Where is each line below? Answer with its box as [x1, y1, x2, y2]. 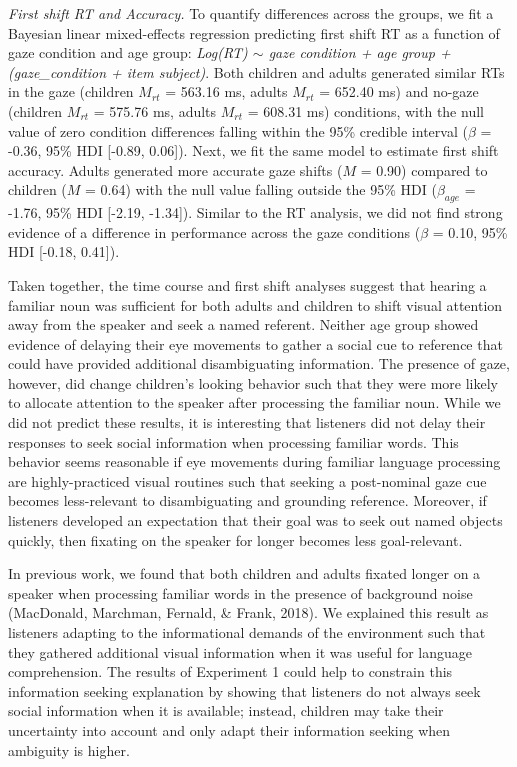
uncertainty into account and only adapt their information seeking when [8, 719, 451, 740]
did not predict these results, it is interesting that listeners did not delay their [8, 412, 486, 433]
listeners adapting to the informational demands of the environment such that [8, 622, 486, 643]
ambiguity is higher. [8, 739, 130, 760]
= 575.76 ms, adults [93, 100, 217, 121]
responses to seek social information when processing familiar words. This [8, 431, 459, 452]
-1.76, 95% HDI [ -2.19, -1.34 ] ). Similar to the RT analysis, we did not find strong [8, 202, 503, 223]
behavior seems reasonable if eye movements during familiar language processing [8, 451, 501, 472]
